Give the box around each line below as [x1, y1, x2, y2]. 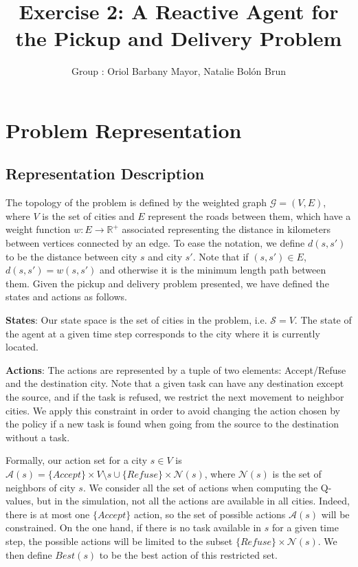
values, [5, 493, 34, 508]
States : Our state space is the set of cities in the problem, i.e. [5, 313, 267, 327]
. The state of [294, 313, 352, 327]
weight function [5, 222, 71, 236]
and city [148, 249, 183, 263]
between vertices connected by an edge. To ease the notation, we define [5, 236, 305, 250]
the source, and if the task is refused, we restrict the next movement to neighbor [5, 390, 344, 404]
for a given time [272, 520, 339, 535]
